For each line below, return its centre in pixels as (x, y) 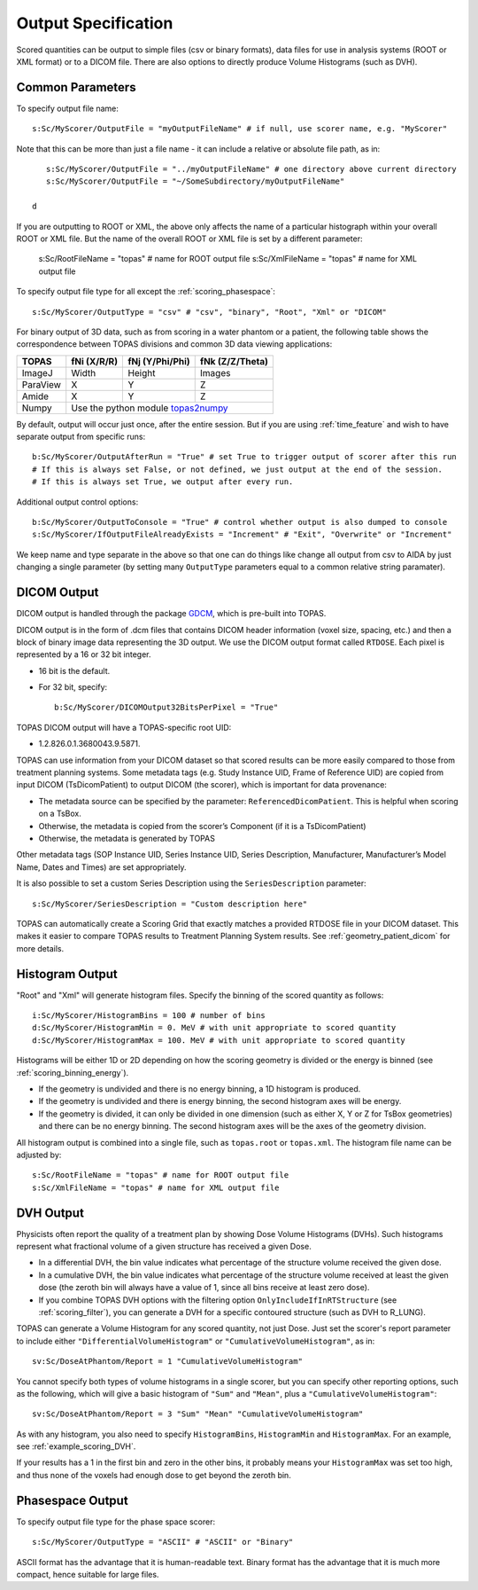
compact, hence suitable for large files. (88, 1574)
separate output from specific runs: (81, 437)
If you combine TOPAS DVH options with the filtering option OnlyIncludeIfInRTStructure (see (218, 1300)
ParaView (42, 384)
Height (142, 372)
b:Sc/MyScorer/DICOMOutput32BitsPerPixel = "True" (166, 708)
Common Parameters (76, 87)
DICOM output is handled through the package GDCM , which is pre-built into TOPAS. (171, 614)
